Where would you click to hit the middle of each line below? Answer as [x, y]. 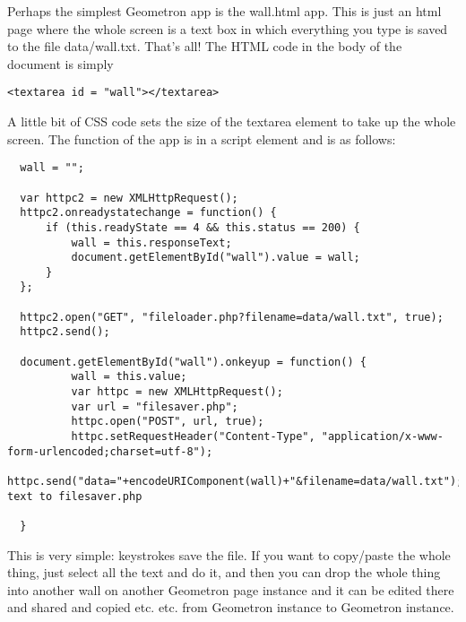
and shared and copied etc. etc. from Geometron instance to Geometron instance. [231, 607]
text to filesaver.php [75, 496]
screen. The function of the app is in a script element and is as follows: [202, 138]
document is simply [60, 63]
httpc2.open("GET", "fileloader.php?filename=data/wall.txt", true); [232, 317]
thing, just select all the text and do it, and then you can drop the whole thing [224, 572]
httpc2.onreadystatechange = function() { [148, 213]
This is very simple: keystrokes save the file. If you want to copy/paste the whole [229, 554]
